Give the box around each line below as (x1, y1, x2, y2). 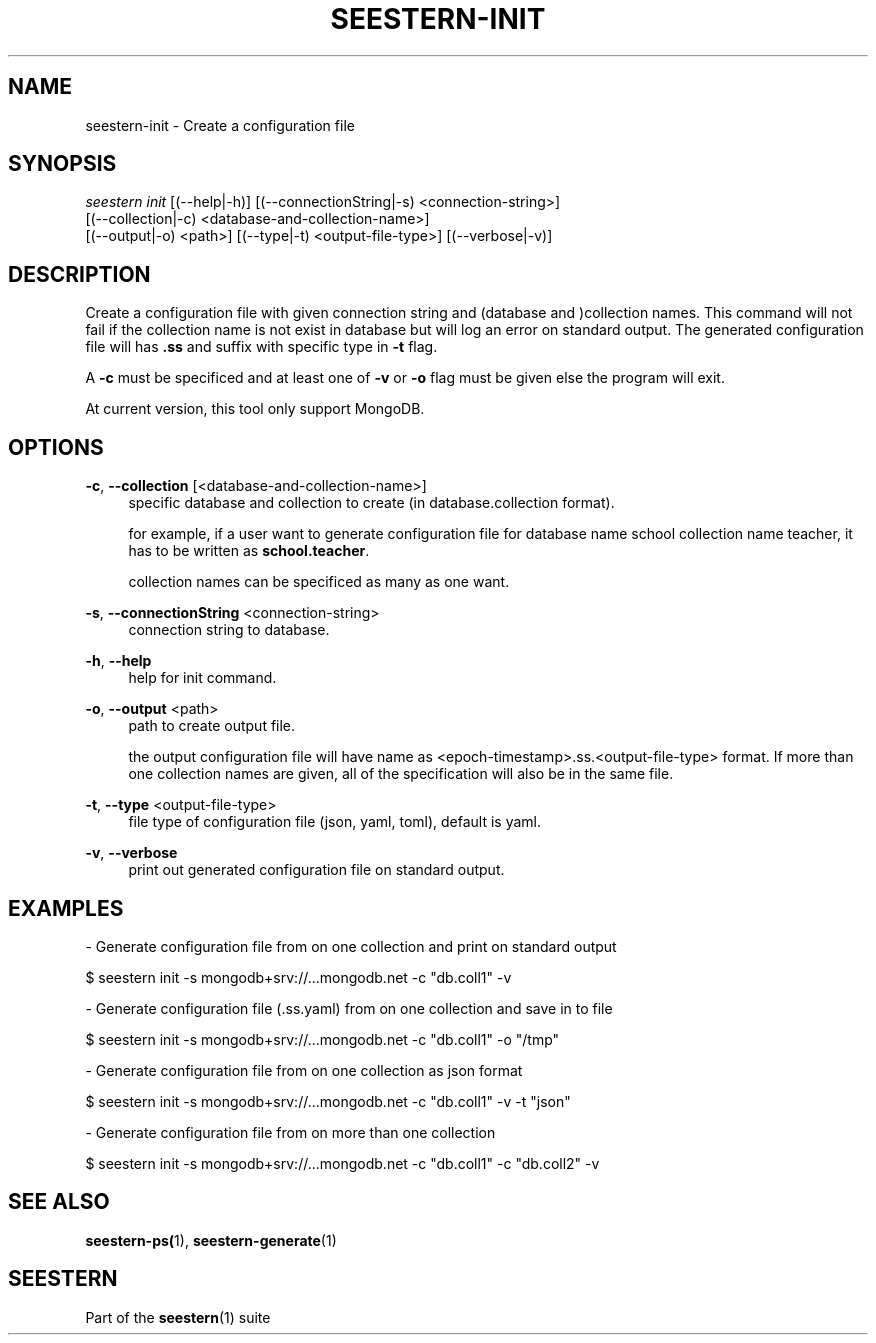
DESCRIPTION (8, 261, 151, 287)
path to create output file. (128, 717, 296, 735)
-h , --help (85, 652, 152, 670)
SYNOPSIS (8, 151, 117, 177)
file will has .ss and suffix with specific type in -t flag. (85, 338, 438, 356)
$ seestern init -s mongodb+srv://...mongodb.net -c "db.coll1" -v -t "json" (85, 1092, 571, 1110)
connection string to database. (128, 621, 330, 639)
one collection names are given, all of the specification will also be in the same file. (128, 765, 674, 783)
